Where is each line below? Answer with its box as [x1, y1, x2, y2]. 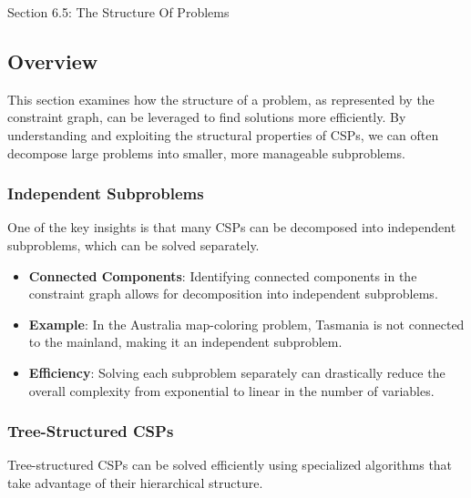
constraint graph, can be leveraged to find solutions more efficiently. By [7, 107, 406, 127]
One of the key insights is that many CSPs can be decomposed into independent [7, 218, 456, 237]
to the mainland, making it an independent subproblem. [28, 332, 343, 351]
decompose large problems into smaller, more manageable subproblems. [7, 143, 405, 162]
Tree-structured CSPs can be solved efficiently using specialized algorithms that [7, 455, 453, 474]
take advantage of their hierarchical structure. [7, 473, 263, 492]
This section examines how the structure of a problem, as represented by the [7, 89, 435, 108]
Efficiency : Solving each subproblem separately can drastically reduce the [28, 362, 445, 381]
